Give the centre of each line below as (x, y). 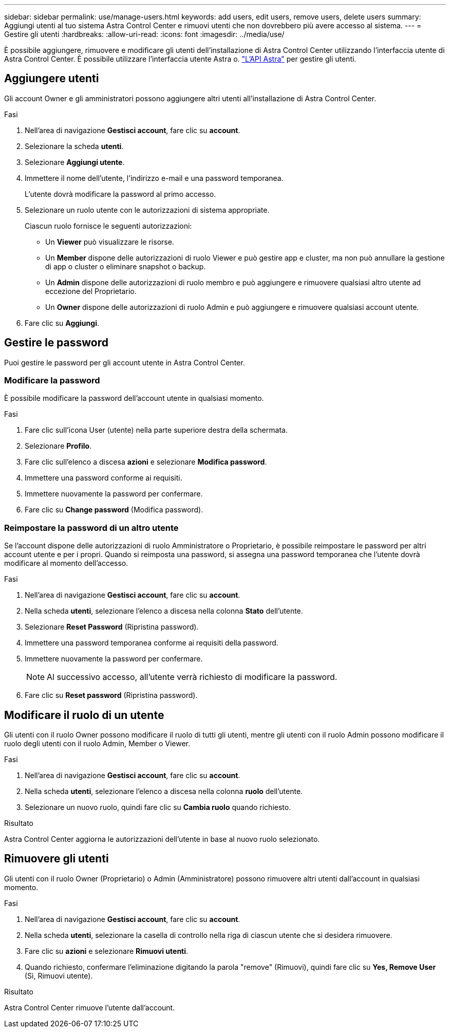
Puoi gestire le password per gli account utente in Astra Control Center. (125, 362)
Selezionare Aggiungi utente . (75, 162)
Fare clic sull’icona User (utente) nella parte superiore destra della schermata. (156, 430)
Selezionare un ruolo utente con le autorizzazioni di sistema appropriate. (147, 210)
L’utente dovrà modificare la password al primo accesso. (120, 194)
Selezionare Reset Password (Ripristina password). (112, 627)
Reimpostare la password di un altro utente (91, 528)
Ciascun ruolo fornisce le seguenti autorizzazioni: (108, 226)
